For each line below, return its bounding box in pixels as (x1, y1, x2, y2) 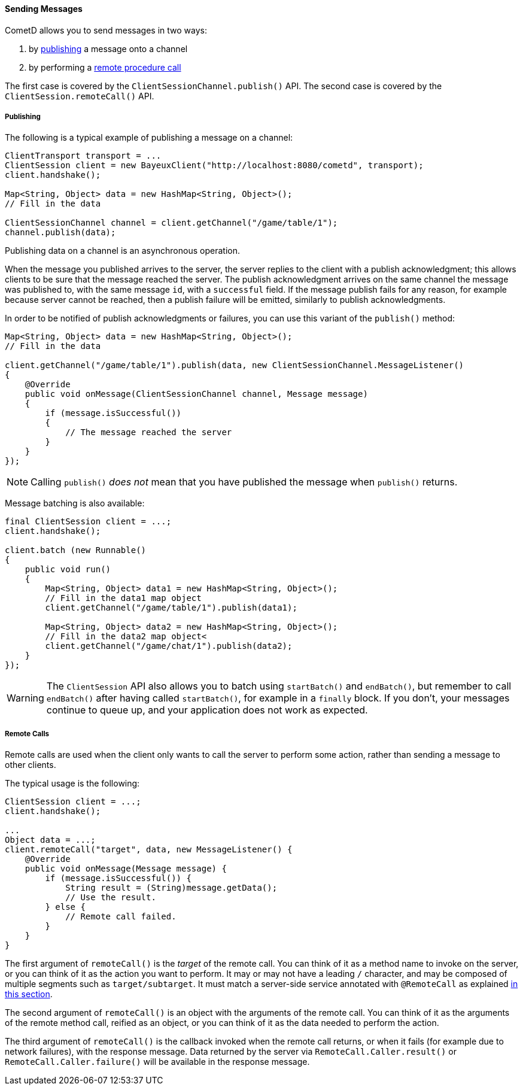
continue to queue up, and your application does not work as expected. (46, 704, 368, 716)
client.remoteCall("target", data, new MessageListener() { (5, 845, 293, 855)
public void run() (25, 564, 111, 575)
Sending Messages (5, 4, 83, 14)
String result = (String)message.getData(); (65, 883, 278, 893)
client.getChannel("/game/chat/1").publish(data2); (45, 641, 293, 651)
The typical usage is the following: (5, 778, 140, 789)
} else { (45, 902, 86, 912)
